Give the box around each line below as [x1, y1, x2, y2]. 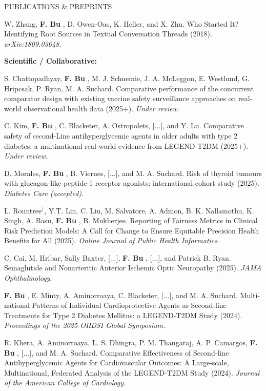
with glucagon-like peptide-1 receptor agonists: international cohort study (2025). [4, 178, 259, 188]
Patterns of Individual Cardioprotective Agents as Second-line [32, 300, 227, 310]
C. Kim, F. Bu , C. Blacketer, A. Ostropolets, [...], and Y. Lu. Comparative [4, 120, 244, 131]
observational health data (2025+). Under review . [24, 103, 179, 113]
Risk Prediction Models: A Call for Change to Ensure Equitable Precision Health [4, 225, 259, 236]
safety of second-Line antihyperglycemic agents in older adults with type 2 [4, 130, 238, 141]
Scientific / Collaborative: [4, 55, 97, 66]
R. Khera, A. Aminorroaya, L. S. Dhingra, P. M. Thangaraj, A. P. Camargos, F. [4, 337, 258, 348]
